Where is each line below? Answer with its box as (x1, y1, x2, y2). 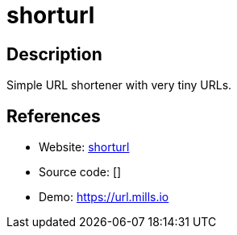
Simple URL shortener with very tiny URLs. (6, 78, 232, 93)
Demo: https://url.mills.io (39, 190, 169, 204)
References (6, 105, 101, 126)
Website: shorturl (39, 140, 130, 155)
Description (6, 43, 102, 64)
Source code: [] (39, 165, 122, 179)
